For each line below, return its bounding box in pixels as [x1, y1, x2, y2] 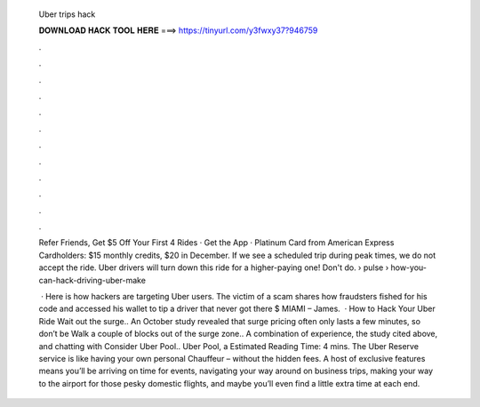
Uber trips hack [38, 9, 96, 20]
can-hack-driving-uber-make [38, 275, 147, 285]
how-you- [390, 262, 427, 273]
